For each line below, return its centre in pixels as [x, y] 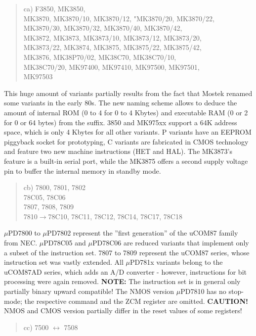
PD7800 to [24, 233]
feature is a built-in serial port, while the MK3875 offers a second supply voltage [126, 161]
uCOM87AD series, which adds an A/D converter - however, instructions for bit [125, 271]
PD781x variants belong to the [176, 262]
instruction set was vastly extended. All [64, 262]
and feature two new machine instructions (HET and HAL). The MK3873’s [118, 151]
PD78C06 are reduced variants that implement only [171, 243]
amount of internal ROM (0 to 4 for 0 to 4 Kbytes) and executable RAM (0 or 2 [126, 112]
